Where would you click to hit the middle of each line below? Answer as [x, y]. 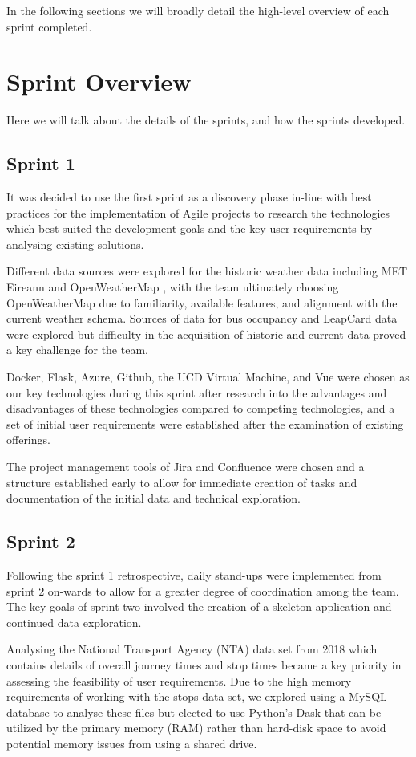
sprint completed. [49, 26]
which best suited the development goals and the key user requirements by [190, 228]
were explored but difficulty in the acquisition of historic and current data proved [206, 334]
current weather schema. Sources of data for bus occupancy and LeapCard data [202, 318]
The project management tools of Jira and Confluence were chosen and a [186, 467]
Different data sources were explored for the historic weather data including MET [207, 271]
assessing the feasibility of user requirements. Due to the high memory [179, 680]
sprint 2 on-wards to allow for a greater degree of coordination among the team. [203, 590]
